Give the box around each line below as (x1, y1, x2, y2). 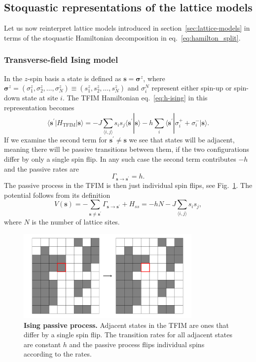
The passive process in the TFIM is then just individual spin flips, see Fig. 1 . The (4, 180, 253, 190)
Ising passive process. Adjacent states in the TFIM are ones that (24, 319, 229, 330)
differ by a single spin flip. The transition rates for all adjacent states (24, 329, 232, 340)
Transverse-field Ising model (4, 53, 118, 66)
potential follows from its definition (4, 189, 110, 200)
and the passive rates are (4, 163, 79, 174)
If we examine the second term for (4, 134, 107, 144)
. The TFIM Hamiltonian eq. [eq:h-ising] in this (62, 92, 208, 103)
